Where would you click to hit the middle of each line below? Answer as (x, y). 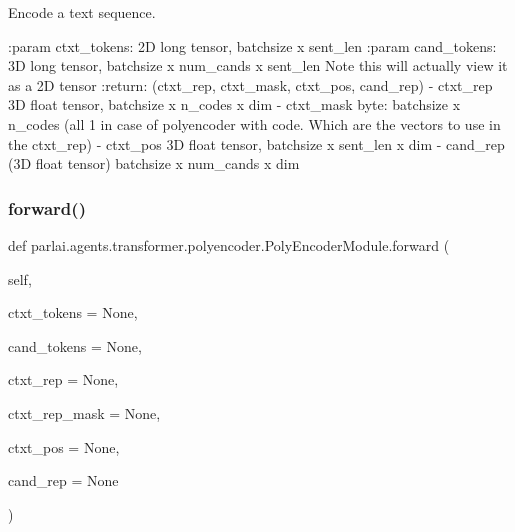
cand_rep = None (63, 480)
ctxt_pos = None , (64, 446)
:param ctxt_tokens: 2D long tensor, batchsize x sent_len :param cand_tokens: (252, 45)
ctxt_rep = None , (63, 379)
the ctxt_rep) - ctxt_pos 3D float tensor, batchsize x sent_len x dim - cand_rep (256, 143)
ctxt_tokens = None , (73, 312)
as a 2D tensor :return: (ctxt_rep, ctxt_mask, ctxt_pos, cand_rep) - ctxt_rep (250, 84)
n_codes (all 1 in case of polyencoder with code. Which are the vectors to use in (254, 123)
